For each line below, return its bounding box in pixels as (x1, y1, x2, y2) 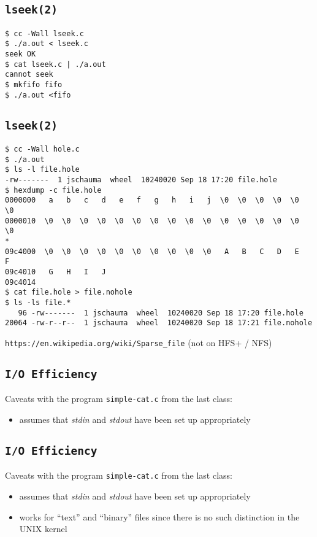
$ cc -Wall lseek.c (5, 29, 84, 38)
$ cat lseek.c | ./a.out (5, 60, 106, 69)
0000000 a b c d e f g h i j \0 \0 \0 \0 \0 (5, 196, 299, 205)
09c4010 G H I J (5, 268, 106, 277)
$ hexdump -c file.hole (5, 185, 102, 195)
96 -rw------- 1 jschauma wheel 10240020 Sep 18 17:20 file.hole (18, 308, 304, 317)
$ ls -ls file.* (5, 298, 71, 307)
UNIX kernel (19, 522, 67, 535)
